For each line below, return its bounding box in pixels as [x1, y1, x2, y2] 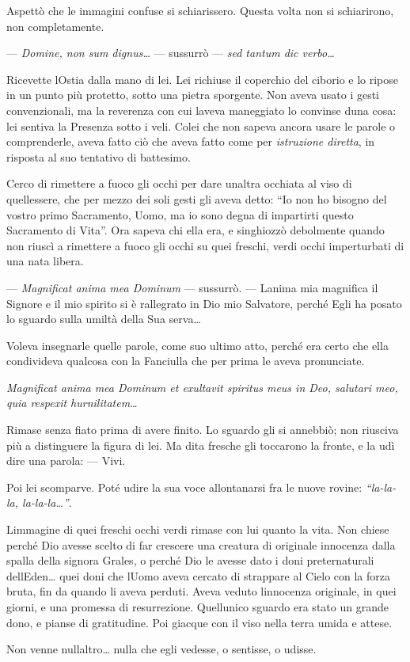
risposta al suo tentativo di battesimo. [6, 148, 191, 165]
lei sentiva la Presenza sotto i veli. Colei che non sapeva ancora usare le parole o [6, 117, 396, 134]
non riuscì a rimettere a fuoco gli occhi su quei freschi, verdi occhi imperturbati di [6, 237, 404, 253]
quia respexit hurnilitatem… [6, 394, 138, 411]
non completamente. [6, 17, 104, 34]
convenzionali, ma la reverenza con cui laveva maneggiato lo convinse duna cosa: [6, 101, 397, 118]
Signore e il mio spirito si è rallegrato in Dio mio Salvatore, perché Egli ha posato [6, 295, 402, 311]
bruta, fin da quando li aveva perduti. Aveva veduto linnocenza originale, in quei [6, 583, 397, 599]
